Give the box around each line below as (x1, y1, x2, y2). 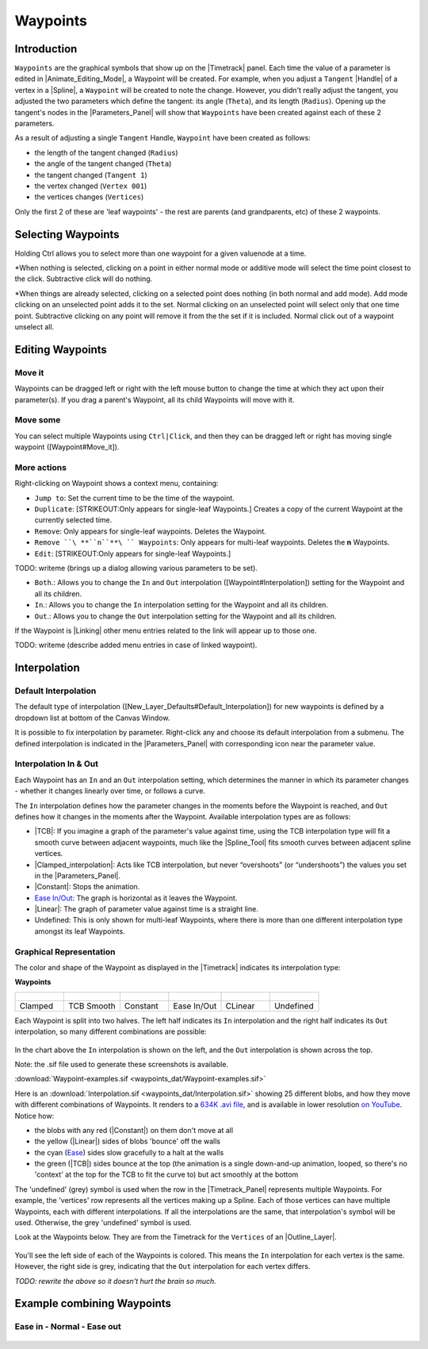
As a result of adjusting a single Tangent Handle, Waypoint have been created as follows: (14, 133, 311, 143)
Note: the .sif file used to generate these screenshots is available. (14, 1059, 229, 1069)
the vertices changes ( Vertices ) (34, 192, 144, 202)
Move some (14, 414, 61, 426)
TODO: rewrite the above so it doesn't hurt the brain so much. (14, 1276, 217, 1285)
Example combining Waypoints (14, 1297, 172, 1310)
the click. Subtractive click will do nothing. (14, 274, 153, 283)
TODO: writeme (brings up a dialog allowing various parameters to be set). (14, 563, 258, 572)
